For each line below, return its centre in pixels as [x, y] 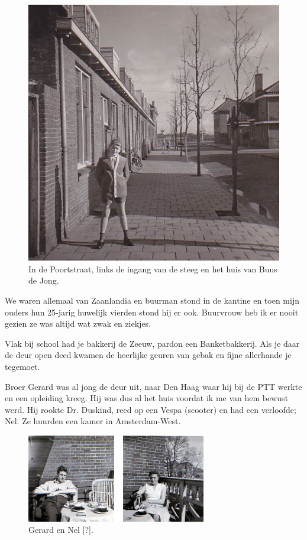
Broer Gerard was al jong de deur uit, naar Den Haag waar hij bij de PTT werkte [153, 386]
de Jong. [44, 280]
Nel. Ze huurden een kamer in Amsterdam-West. [93, 421]
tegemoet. [22, 366]
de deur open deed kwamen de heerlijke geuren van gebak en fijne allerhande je [148, 355]
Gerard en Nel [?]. [61, 530]
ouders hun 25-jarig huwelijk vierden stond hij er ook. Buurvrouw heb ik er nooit [152, 312]
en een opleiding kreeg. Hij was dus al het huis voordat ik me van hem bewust [147, 398]
